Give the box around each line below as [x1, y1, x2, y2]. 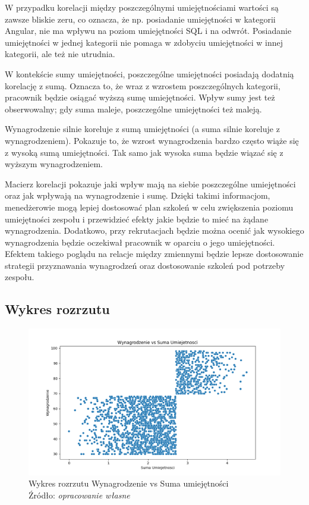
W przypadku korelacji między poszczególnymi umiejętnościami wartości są [5, 1, 279, 13]
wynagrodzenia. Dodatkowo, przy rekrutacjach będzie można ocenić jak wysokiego [5, 224, 304, 237]
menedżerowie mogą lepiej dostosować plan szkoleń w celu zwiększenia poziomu [5, 200, 294, 213]
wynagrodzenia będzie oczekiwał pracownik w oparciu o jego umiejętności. [5, 236, 275, 248]
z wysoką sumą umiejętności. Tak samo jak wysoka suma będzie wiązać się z [5, 146, 283, 158]
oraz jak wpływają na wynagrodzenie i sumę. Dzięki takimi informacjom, [5, 189, 270, 202]
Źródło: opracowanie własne [29, 488, 130, 501]
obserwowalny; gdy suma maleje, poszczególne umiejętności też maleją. [5, 102, 262, 115]
